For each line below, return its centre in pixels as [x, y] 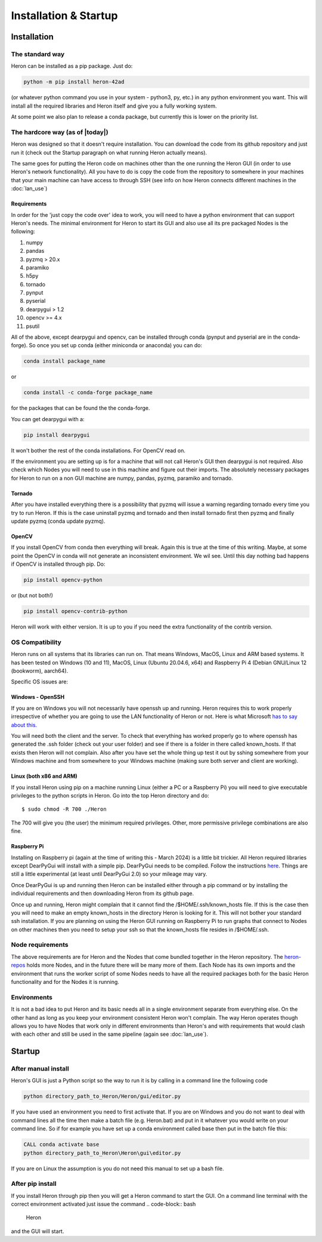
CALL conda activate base [61, 1145]
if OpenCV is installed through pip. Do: [58, 564]
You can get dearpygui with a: [48, 419]
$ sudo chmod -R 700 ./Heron [64, 809]
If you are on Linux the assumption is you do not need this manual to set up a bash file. [117, 1169]
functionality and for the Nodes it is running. [65, 982]
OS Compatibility [36, 642]
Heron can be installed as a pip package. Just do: [72, 66]
